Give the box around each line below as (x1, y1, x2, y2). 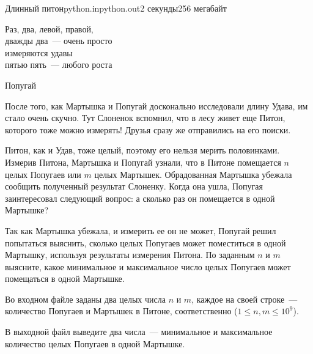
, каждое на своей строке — (191, 292, 298, 305)
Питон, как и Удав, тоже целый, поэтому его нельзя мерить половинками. (5, 144, 280, 157)
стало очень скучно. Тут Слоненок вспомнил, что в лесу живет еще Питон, (5, 111, 285, 124)
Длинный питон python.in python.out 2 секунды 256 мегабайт (5, 2, 227, 14)
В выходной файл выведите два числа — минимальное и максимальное (5, 325, 273, 338)
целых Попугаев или (5, 168, 81, 180)
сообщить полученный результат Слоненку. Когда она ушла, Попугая (5, 180, 263, 193)
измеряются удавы (5, 46, 73, 59)
